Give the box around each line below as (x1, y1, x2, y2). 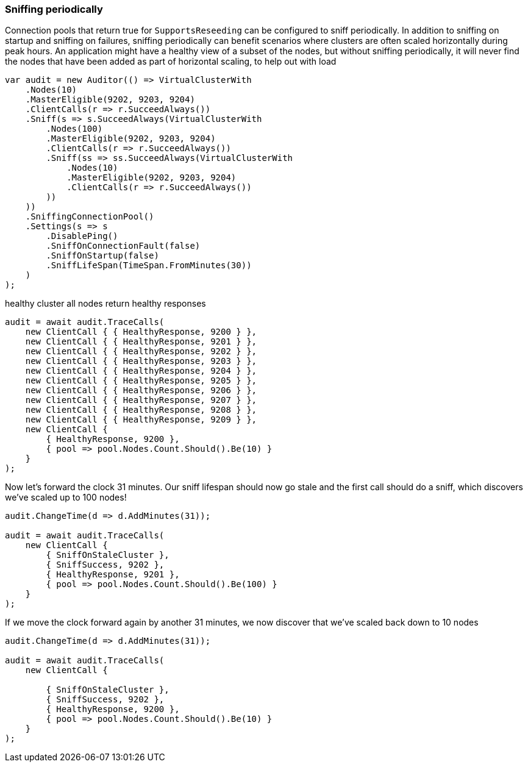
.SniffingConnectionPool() (25, 212, 154, 222)
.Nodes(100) (46, 124, 103, 134)
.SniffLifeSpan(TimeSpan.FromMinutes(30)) (46, 260, 252, 271)
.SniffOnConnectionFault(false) (46, 241, 201, 251)
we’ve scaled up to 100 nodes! (5, 492, 127, 503)
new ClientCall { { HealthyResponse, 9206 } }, (25, 385, 257, 396)
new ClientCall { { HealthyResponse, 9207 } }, (25, 395, 257, 405)
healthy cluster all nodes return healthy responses (5, 298, 206, 309)
